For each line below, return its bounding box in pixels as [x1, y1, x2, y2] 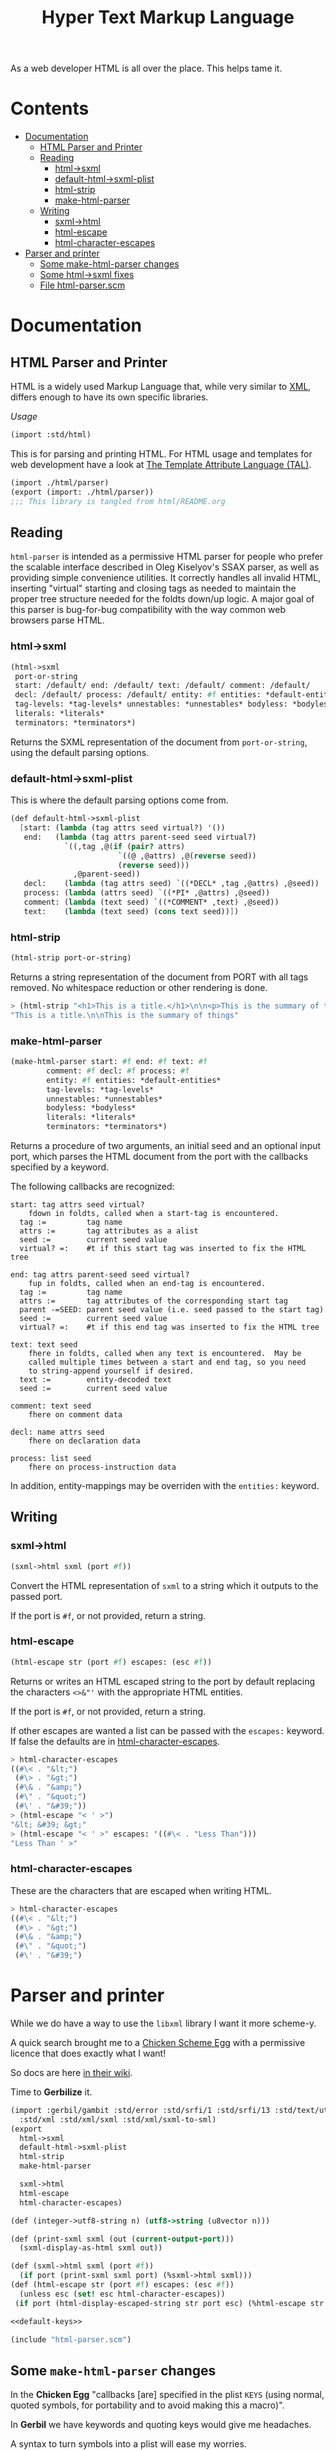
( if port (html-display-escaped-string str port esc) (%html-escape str [14, 2298, 325, 2308]
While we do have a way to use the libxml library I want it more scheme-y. [10, 2017, 317, 2029]
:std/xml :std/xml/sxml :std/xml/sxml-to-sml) [19, 2114, 217, 2125]
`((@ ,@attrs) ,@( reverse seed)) [117, 851, 257, 861]
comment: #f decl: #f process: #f [46, 1066, 190, 1076]
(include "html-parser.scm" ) [10, 2334, 132, 2345]
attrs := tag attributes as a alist [19, 1226, 199, 1236]
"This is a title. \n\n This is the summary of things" [10, 1010, 240, 1020]
